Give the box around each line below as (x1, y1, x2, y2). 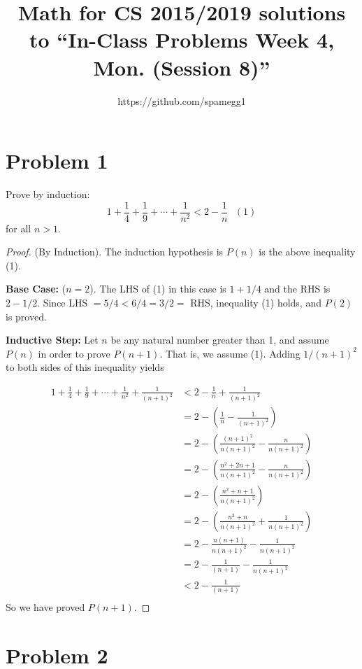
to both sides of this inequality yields (6, 360, 164, 374)
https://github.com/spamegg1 (117, 93, 246, 108)
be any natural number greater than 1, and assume (110, 332, 329, 347)
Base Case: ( (6, 281, 66, 296)
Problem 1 (6, 146, 108, 175)
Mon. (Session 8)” (93, 52, 270, 81)
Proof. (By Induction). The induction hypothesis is (6, 244, 224, 259)
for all (6, 220, 31, 235)
